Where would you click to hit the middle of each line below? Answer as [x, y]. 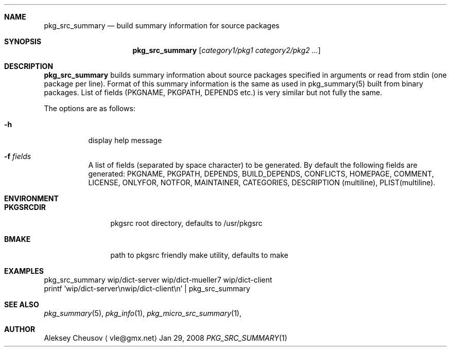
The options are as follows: [90, 108]
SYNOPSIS [23, 41]
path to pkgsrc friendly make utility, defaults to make [200, 255]
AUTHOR [20, 329]
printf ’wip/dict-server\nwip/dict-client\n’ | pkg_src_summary [147, 288]
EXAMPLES [24, 271]
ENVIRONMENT [31, 198]
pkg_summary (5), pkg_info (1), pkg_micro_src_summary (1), [143, 313]
